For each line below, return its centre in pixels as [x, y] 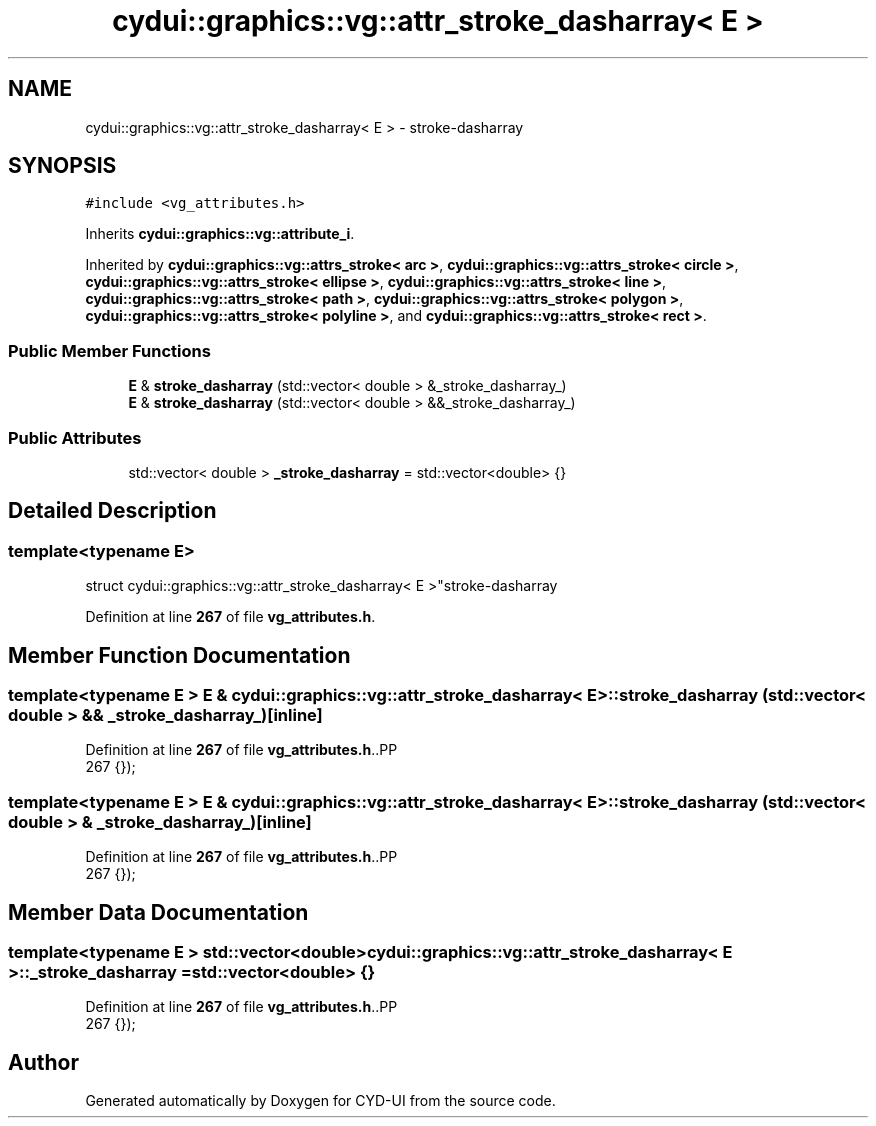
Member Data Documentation [158, 912]
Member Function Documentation [179, 655]
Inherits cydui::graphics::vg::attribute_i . [220, 234]
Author [43, 1062]
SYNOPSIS [62, 166]
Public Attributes [75, 437]
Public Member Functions [109, 350]
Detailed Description [112, 511]
